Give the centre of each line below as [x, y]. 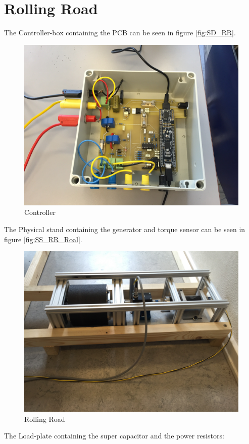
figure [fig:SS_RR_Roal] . [43, 239]
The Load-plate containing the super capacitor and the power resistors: [114, 436]
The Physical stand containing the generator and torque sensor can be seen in [125, 229]
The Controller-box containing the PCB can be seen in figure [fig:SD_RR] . [120, 33]
